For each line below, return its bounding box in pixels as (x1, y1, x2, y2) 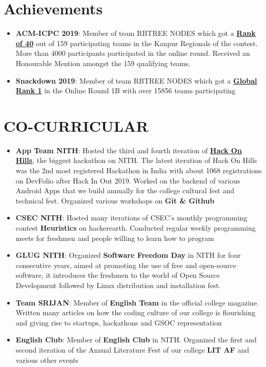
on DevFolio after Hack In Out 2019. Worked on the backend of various (15, 175, 240, 186)
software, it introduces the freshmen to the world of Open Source (15, 270, 220, 280)
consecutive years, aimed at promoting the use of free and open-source (15, 259, 236, 270)
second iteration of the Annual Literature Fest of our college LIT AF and (15, 344, 249, 355)
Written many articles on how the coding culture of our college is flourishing (15, 307, 256, 318)
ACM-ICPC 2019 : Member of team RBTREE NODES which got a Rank (15, 28, 256, 38)
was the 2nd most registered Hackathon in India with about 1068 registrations (15, 165, 262, 175)
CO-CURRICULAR (4, 115, 149, 136)
